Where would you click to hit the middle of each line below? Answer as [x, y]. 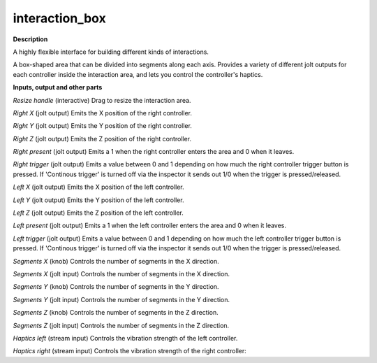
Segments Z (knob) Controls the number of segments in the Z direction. [116, 313]
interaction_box [59, 18]
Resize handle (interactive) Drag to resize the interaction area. [102, 100]
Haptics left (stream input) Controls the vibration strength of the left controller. [125, 338]
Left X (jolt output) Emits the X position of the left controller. [98, 187]
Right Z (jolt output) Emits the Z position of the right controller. [102, 138]
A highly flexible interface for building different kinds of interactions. [111, 52]
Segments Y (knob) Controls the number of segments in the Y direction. [116, 287]
